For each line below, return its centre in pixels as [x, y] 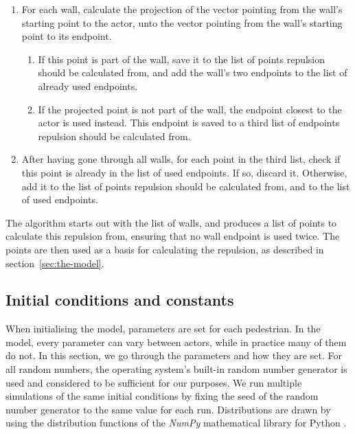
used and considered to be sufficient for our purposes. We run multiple [154, 382]
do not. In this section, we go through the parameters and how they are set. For [174, 355]
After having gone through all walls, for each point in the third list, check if [181, 159]
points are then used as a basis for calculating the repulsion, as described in [165, 249]
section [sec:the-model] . [55, 263]
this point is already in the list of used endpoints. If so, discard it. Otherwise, [184, 172]
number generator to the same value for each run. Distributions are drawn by [168, 409]
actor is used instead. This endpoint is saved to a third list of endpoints [189, 123]
